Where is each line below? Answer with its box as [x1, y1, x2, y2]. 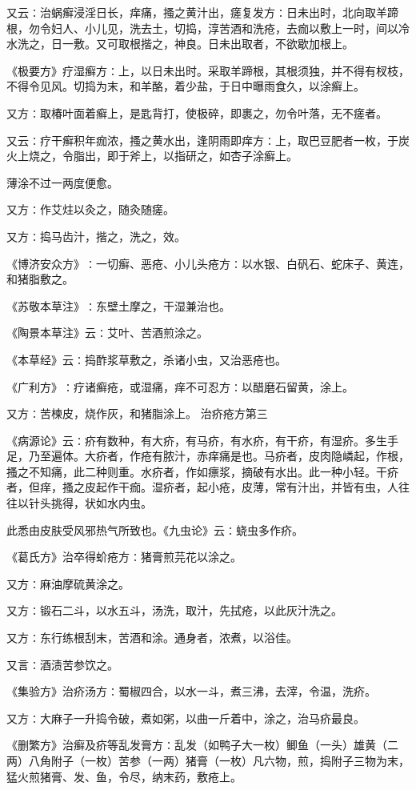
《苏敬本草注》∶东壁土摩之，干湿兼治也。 [6, 297, 230, 314]
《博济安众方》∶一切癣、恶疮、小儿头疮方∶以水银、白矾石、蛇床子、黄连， [6, 255, 410, 271]
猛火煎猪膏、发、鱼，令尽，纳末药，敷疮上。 [6, 768, 242, 784]
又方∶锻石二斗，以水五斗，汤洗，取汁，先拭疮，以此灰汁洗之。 [6, 602, 342, 619]
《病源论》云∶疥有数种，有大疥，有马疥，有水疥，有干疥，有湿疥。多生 [6, 431, 387, 448]
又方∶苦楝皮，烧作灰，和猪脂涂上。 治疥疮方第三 [6, 405, 268, 422]
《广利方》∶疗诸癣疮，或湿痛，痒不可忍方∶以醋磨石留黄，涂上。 [6, 378, 354, 395]
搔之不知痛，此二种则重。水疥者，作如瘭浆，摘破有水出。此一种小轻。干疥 [6, 463, 398, 479]
